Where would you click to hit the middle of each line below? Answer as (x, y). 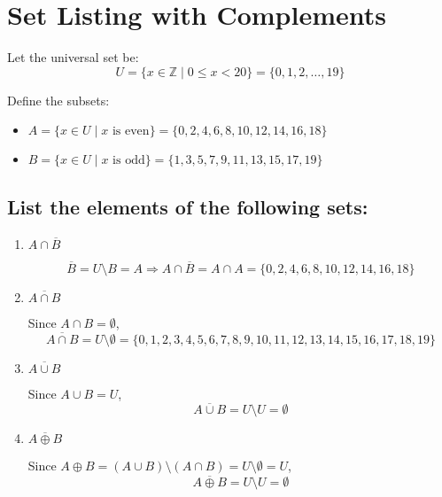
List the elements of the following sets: (188, 206)
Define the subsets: (58, 100)
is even (131, 132)
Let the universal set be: (73, 57)
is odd (129, 161)
